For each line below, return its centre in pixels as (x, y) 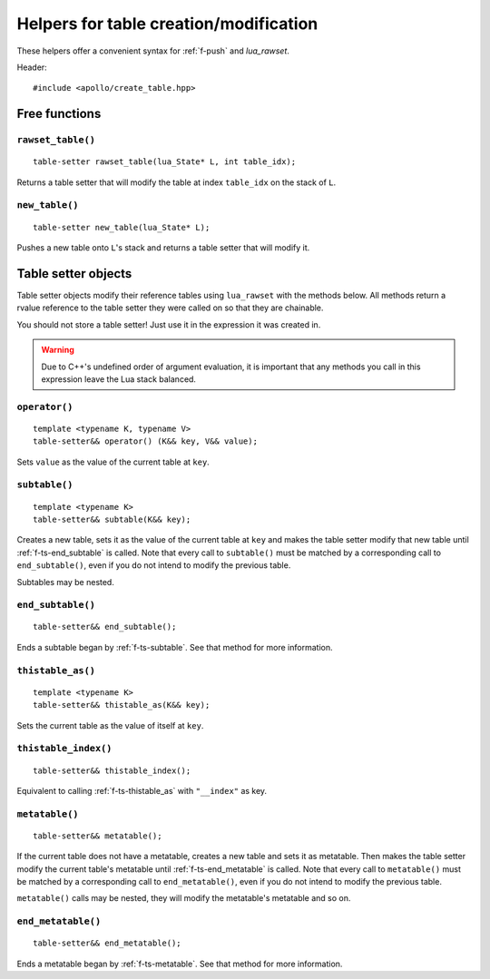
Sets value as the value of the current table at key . (113, 462)
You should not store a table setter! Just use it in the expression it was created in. (169, 324)
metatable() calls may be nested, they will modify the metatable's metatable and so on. (184, 898)
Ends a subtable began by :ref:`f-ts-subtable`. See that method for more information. (175, 647)
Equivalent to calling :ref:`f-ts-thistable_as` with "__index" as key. (142, 790)
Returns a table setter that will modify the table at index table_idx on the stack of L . (176, 182)
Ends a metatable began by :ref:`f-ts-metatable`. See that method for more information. (180, 964)
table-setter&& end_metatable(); (107, 943)
